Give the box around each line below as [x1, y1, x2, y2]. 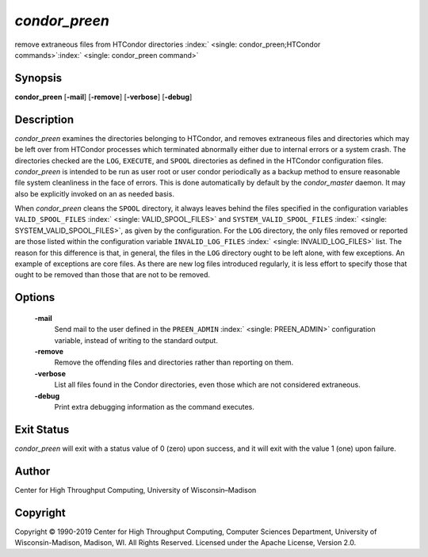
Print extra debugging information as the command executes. [54, 402, 255, 411]
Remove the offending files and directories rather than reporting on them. [54, 357, 294, 368]
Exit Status [14, 422, 70, 436]
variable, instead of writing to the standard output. [54, 335, 218, 345]
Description [14, 113, 75, 126]
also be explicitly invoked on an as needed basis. [14, 189, 174, 198]
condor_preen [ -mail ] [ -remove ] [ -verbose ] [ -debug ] [14, 92, 193, 101]
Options [14, 291, 55, 304]
